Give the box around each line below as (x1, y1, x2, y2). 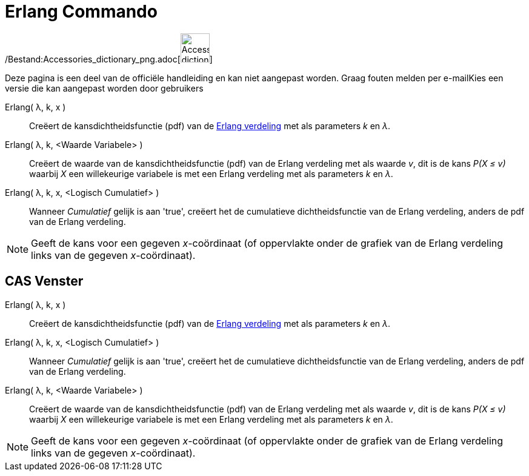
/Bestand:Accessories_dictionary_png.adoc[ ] (5, 53, 213, 64)
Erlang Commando (5, 1, 158, 22)
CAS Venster (5, 273, 84, 289)
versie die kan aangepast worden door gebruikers (5, 82, 204, 93)
